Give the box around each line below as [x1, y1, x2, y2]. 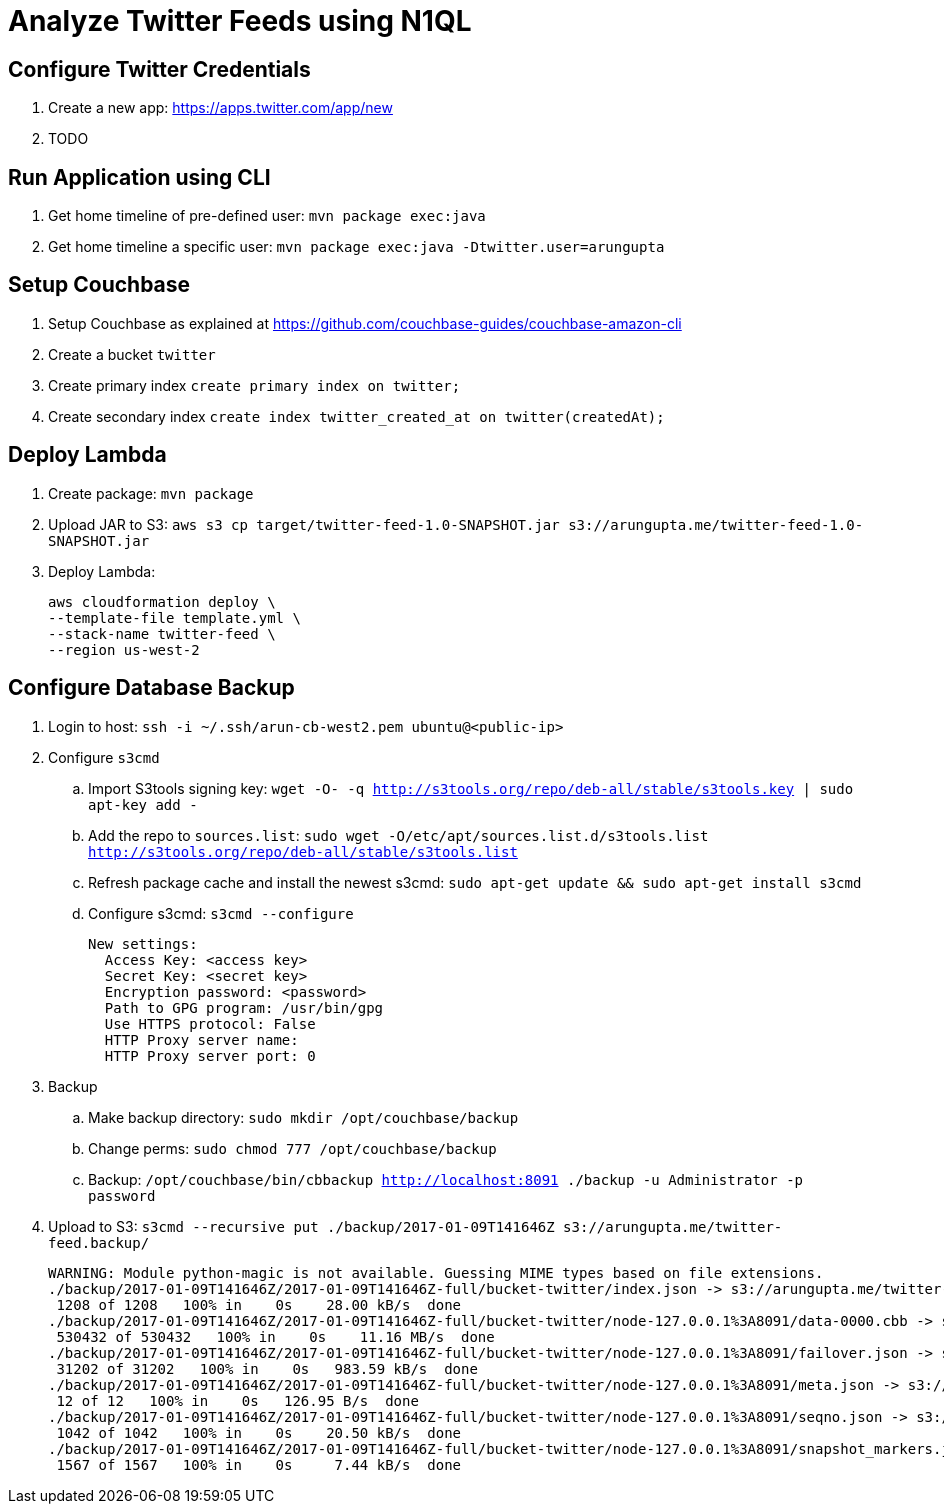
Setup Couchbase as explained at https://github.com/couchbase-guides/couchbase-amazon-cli [48, 314, 682, 332]
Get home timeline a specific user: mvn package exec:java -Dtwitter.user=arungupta [48, 238, 665, 256]
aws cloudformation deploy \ [48, 593, 276, 610]
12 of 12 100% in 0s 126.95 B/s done [56, 1392, 419, 1409]
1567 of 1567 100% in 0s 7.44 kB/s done [56, 1456, 462, 1473]
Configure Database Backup [8, 675, 295, 701]
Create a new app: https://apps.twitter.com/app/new [48, 99, 393, 117]
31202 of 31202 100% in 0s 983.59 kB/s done [56, 1360, 478, 1377]
